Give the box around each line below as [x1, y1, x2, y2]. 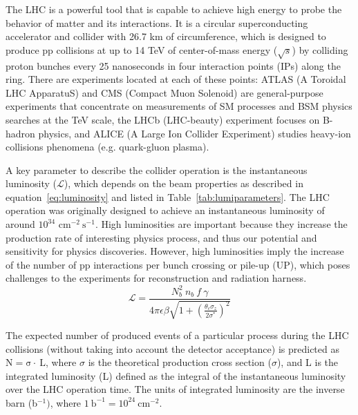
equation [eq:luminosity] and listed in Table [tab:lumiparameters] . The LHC [6, 189, 330, 204]
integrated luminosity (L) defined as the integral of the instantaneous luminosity [6, 368, 346, 383]
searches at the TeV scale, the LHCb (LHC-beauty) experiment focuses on [6, 112, 320, 126]
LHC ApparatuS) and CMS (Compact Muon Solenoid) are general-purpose [6, 85, 323, 99]
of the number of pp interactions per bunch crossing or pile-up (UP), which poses [6, 257, 350, 271]
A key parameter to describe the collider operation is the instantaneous [6, 162, 308, 177]
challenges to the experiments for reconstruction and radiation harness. [6, 271, 307, 285]
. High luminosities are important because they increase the [95, 217, 348, 231]
